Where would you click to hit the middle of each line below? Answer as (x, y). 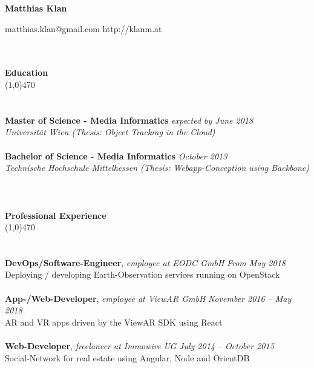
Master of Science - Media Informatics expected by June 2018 (129, 120)
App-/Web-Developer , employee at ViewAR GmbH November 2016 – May (148, 298)
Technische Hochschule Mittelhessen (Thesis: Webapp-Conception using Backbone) (157, 168)
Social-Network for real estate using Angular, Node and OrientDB (127, 357)
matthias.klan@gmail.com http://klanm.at (83, 28)
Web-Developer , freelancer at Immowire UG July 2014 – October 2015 (139, 346)
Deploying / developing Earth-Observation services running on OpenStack (142, 274)
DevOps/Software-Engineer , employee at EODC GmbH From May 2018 (145, 262)
